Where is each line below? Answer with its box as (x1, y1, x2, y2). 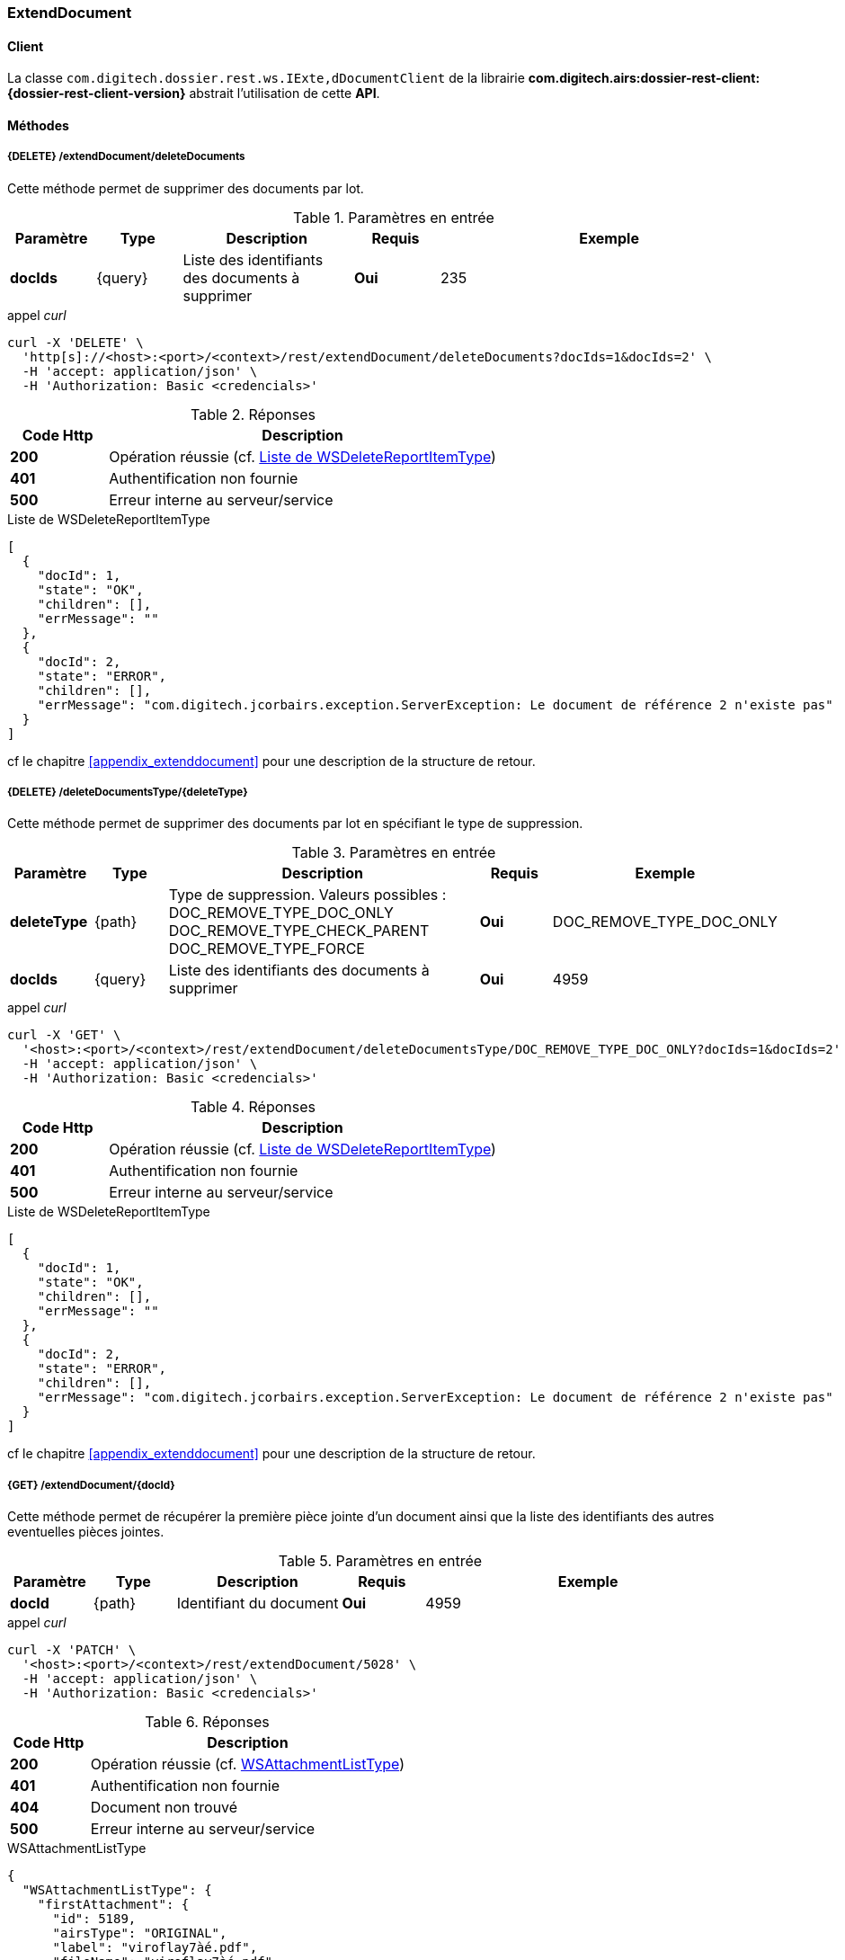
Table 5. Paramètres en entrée (278, 1552, 483, 1571)
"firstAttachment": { (37, 1897, 190, 1912)
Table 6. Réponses (145, 1713, 270, 1732)
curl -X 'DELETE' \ (7, 334, 144, 350)
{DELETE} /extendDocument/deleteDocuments (7, 150, 245, 164)
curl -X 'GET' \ (7, 1028, 121, 1043)
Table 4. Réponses (190, 1098, 316, 1117)
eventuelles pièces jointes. (7, 1524, 165, 1540)
